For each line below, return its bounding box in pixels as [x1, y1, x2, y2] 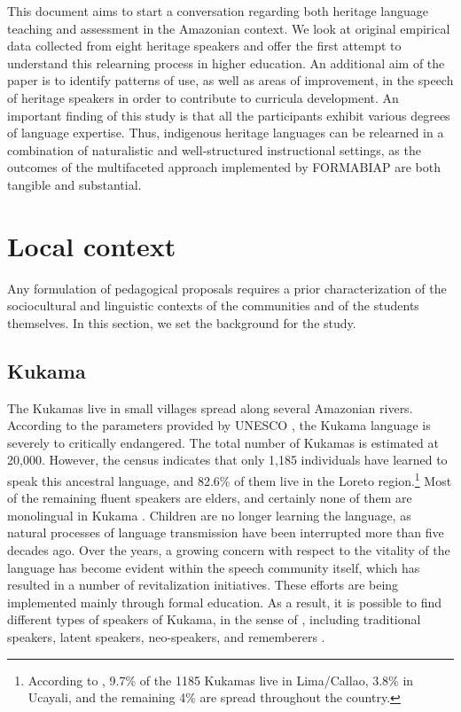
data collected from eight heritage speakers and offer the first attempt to [7, 36, 402, 55]
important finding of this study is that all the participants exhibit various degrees [7, 106, 450, 124]
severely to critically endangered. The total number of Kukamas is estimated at [7, 433, 439, 451]
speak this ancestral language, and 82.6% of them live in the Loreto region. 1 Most [7, 469, 452, 489]
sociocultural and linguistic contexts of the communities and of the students [7, 296, 419, 315]
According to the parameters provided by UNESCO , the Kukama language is [7, 416, 431, 434]
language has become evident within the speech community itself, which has [7, 558, 420, 576]
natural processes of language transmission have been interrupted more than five [7, 523, 444, 542]
